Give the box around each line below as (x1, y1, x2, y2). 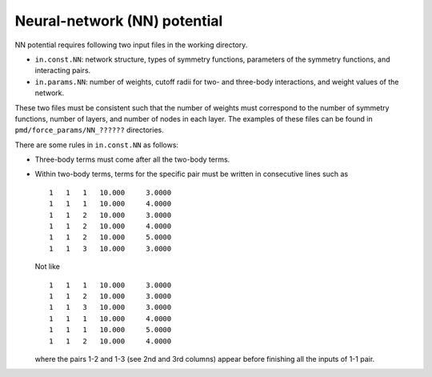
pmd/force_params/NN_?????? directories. (14, 125, 164, 135)
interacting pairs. (34, 66, 91, 75)
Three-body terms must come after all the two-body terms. (34, 154, 230, 164)
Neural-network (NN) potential (14, 12, 223, 30)
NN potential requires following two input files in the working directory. (14, 40, 248, 50)
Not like (34, 262, 60, 271)
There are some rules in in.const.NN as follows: (14, 140, 179, 150)
